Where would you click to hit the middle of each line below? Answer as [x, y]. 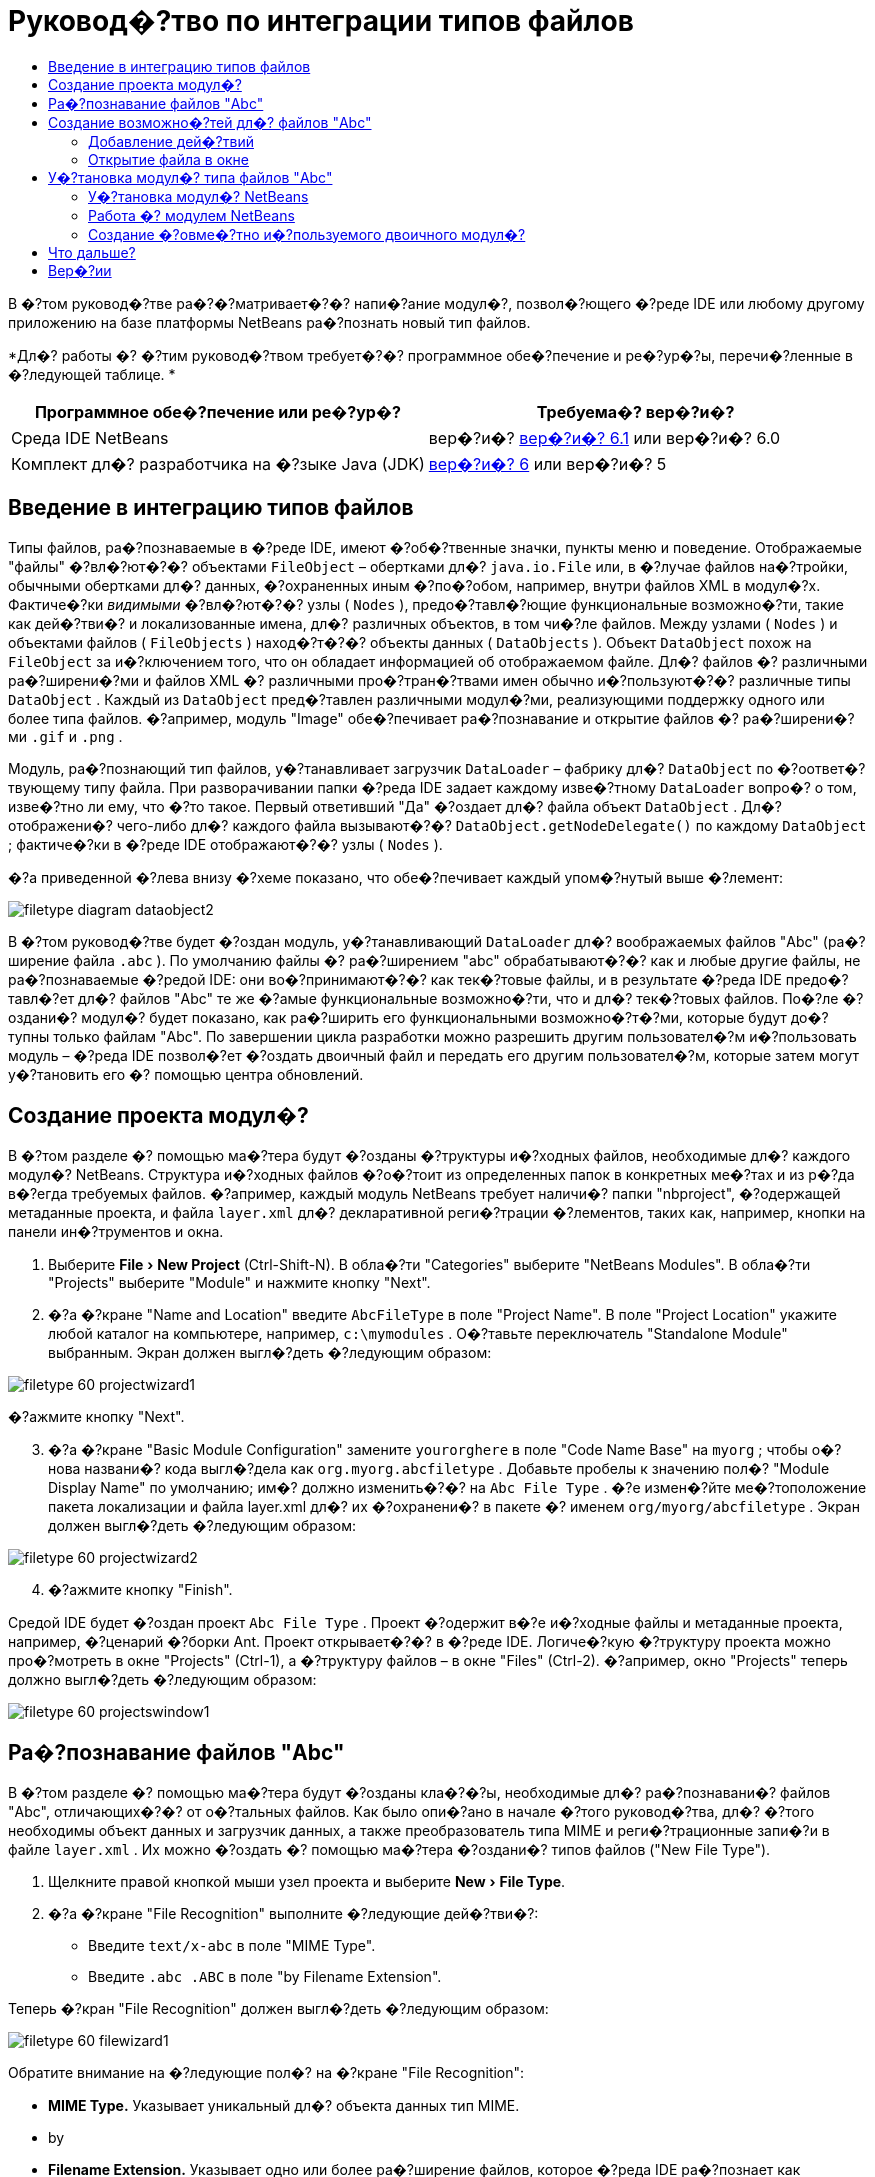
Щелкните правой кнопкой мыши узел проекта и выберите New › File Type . [307, 1882]
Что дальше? [92, 252]
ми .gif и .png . [65, 736]
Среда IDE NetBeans [90, 437]
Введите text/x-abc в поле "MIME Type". [232, 1946]
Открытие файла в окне [169, 159]
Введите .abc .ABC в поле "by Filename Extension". [265, 1977]
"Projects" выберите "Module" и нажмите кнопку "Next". [239, 1283]
